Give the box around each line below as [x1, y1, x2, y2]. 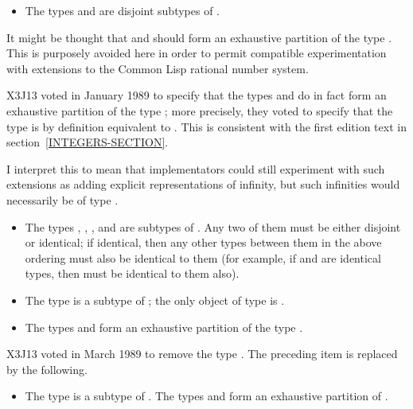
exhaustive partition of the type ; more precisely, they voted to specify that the [6, 102, 393, 119]
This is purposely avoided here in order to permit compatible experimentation [6, 45, 387, 61]
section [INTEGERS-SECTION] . [6, 134, 169, 150]
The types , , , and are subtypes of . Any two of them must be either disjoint [25, 218, 401, 235]
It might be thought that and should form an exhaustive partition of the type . [6, 29, 392, 45]
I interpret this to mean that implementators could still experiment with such [6, 160, 385, 177]
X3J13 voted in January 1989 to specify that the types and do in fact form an [6, 87, 387, 103]
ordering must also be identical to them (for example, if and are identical [25, 249, 381, 266]
